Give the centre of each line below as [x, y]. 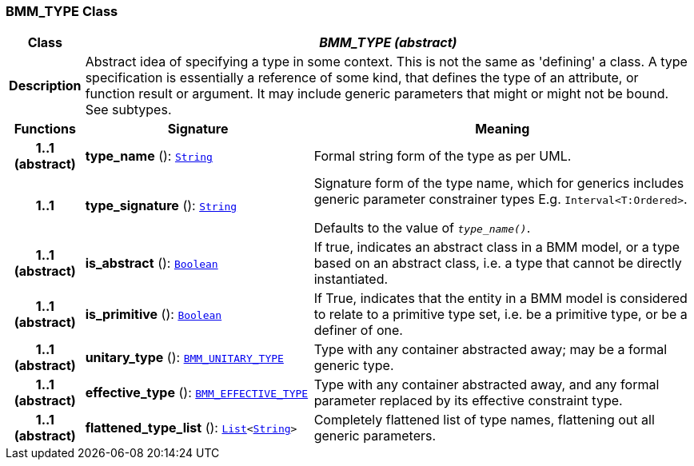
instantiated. [351, 279]
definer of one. [358, 331]
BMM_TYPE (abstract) [388, 43]
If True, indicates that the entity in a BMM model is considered [501, 299]
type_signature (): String [161, 206]
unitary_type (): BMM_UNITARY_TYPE [184, 358]
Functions [45, 129]
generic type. [354, 366]
